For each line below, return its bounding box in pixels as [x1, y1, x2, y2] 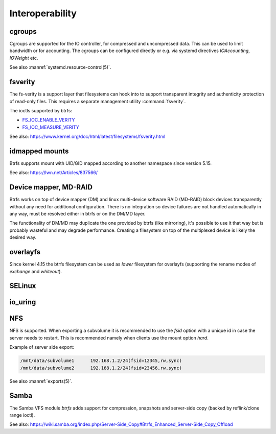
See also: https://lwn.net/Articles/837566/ [9, 170, 98, 176]
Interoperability [9, 8, 77, 19]
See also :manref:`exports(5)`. [9, 378, 73, 384]
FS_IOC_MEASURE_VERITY [22, 124, 79, 130]
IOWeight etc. [9, 55, 38, 61]
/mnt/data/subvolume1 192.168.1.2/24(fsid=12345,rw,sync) [20, 358, 182, 364]
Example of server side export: [9, 344, 74, 350]
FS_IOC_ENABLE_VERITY [22, 117, 75, 123]
